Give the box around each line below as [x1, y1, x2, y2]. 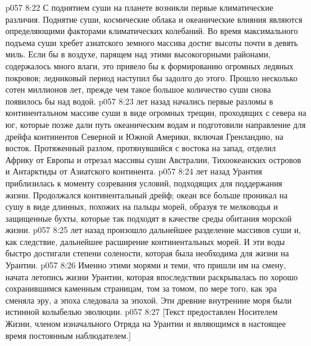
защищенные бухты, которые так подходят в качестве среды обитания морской [5, 212, 292, 224]
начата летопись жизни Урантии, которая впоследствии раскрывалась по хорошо [5, 270, 298, 283]
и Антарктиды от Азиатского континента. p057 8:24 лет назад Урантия [5, 165, 263, 177]
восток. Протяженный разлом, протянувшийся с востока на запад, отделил [5, 142, 276, 154]
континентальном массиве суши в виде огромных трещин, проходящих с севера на [5, 106, 306, 119]
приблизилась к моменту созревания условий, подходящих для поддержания [5, 176, 282, 189]
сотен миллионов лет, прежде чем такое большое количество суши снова [5, 83, 271, 96]
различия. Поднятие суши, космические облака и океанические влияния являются [5, 13, 303, 25]
